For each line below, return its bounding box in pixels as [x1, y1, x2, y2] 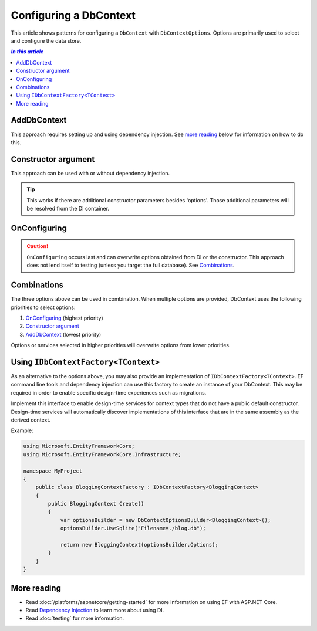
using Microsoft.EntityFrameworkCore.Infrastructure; [23, 451, 181, 457]
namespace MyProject [23, 467, 82, 474]
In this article [11, 48, 44, 55]
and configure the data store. [11, 37, 82, 44]
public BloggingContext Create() [48, 500, 144, 507]
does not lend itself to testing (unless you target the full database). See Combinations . [26, 262, 235, 269]
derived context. [11, 416, 51, 423]
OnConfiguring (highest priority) [25, 314, 104, 321]
